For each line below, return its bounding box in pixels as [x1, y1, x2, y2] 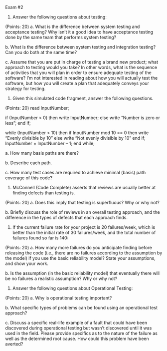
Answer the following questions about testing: [12, 14, 107, 20]
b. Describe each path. [5, 160, 52, 166]
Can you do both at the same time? [5, 50, 77, 55]
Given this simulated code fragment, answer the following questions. [12, 95, 154, 101]
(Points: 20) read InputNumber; [5, 105, 69, 111]
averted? [5, 341, 23, 347]
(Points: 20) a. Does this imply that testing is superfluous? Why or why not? [5, 200, 160, 205]
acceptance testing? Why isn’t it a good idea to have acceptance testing [5, 29, 154, 35]
